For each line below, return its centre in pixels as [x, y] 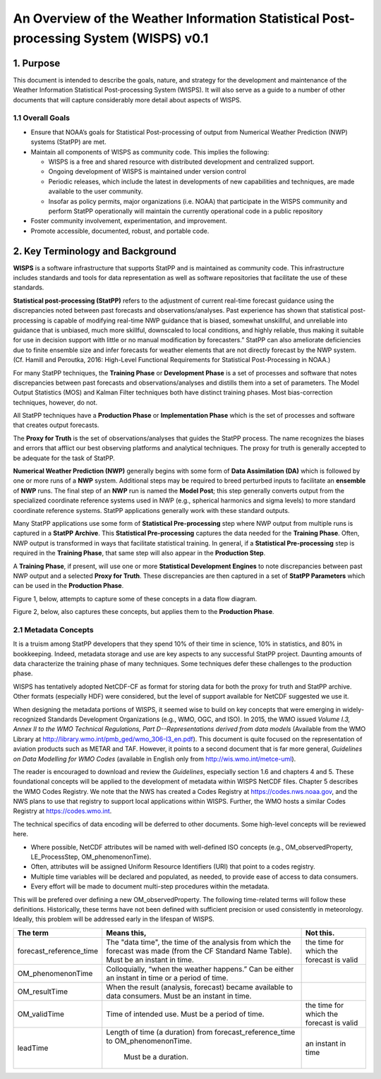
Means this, [126, 933]
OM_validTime [41, 1014]
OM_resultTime [43, 991]
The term [33, 933]
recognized [30, 719]
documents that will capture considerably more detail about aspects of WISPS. [127, 100]
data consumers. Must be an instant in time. [179, 996]
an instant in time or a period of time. [167, 977]
